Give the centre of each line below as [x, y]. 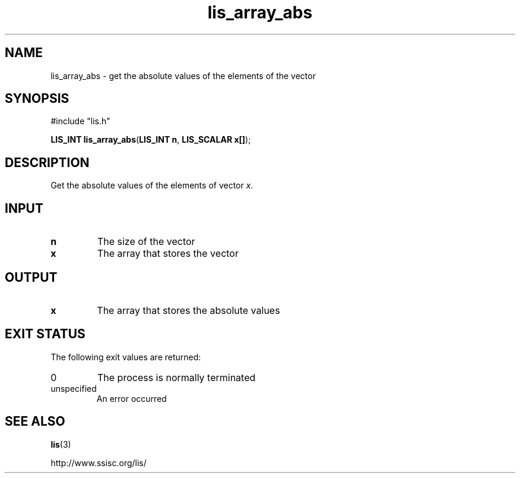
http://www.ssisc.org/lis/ [99, 463]
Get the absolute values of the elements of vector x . [152, 185]
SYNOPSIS [37, 99]
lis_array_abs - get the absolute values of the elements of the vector [183, 76]
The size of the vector [146, 242]
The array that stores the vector [168, 254]
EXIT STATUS [45, 334]
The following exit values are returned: [126, 357]
